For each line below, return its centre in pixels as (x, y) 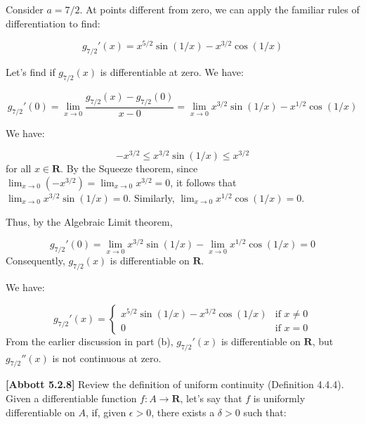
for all (19, 168)
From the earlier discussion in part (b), (90, 341)
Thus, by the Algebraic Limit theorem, (89, 221)
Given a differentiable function (71, 398)
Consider (25, 9)
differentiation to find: (53, 23)
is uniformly (279, 398)
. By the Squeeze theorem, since (129, 168)
